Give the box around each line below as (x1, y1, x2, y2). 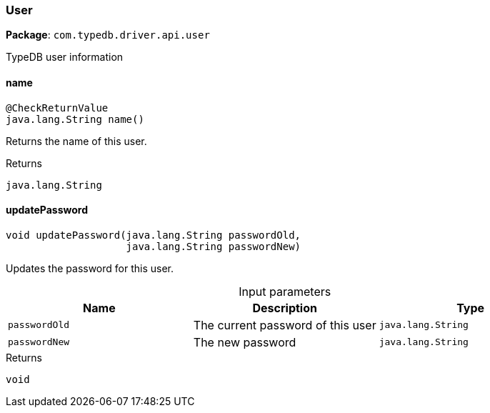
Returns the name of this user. (6, 134, 147, 147)
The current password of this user (193, 317, 376, 332)
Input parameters (239, 284, 331, 299)
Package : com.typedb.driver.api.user (6, 29, 210, 41)
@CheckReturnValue (6, 101, 109, 114)
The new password (193, 334, 296, 349)
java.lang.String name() (6, 113, 144, 125)
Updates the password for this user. (6, 262, 174, 274)
